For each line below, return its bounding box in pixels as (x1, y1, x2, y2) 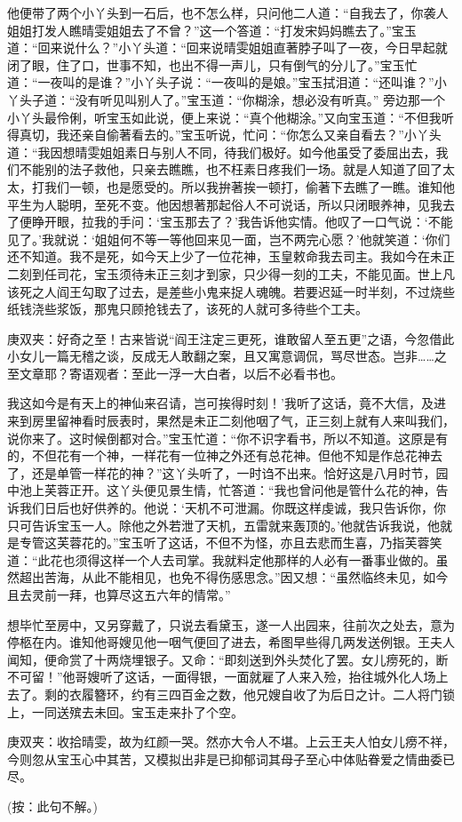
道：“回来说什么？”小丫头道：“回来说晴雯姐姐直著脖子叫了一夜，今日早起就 (7, 38, 448, 57)
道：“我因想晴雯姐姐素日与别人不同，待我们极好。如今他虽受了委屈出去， (7, 142, 436, 161)
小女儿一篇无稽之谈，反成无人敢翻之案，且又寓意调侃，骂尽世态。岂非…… (7, 347, 434, 365)
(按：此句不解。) (7, 796, 98, 815)
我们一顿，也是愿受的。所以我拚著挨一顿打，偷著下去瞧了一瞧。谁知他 (44, 177, 455, 196)
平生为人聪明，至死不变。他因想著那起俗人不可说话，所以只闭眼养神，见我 (7, 195, 442, 213)
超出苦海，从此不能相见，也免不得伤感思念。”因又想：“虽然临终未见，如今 (19, 568, 449, 587)
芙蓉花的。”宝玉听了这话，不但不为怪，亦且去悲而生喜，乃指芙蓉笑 (56, 533, 442, 552)
